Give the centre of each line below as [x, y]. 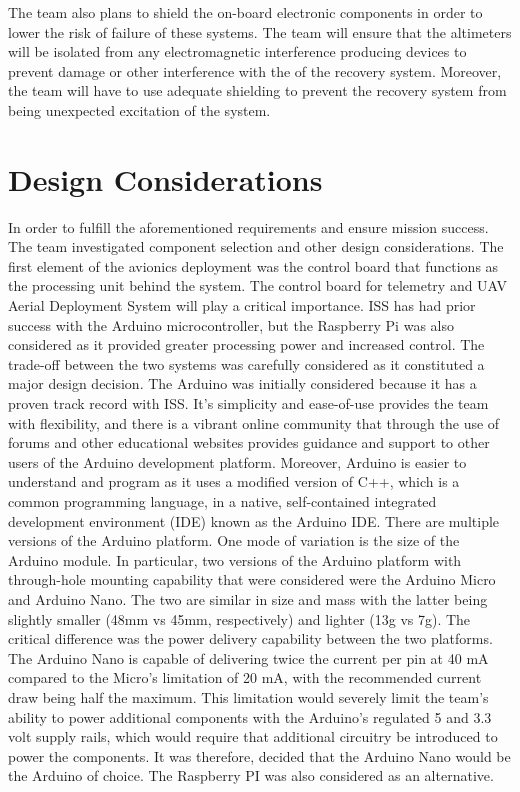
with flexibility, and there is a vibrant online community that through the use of [254, 422]
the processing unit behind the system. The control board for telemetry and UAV [258, 285]
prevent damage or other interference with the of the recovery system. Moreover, [255, 70]
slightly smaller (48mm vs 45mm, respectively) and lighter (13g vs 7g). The [239, 618]
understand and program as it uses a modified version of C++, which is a [234, 481]
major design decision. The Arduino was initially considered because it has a [242, 383]
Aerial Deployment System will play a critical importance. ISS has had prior [242, 305]
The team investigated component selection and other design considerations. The [256, 246]
